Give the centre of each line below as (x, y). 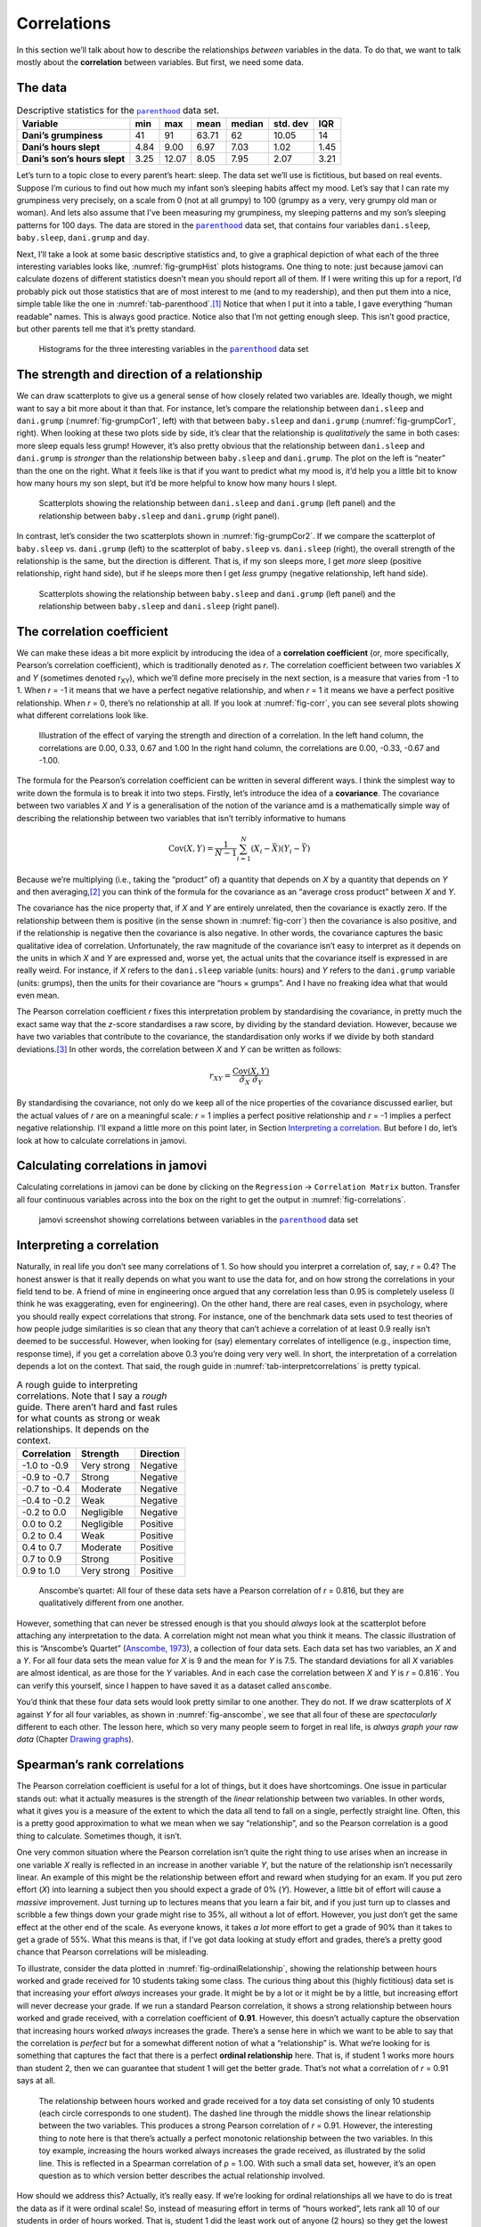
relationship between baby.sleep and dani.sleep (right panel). (159, 607)
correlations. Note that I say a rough (92, 1396)
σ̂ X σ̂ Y (251, 1081)
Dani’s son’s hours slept (73, 159)
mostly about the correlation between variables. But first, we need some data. (160, 61)
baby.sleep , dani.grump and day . (83, 238)
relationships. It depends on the (83, 1429)
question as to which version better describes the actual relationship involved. (182, 2175)
